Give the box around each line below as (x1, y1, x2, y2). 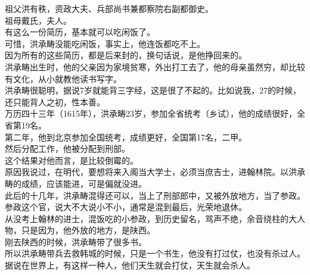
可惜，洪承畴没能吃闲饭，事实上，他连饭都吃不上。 (5, 37, 205, 49)
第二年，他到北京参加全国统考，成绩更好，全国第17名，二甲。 (5, 130, 247, 143)
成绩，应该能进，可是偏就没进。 (21, 177, 147, 189)
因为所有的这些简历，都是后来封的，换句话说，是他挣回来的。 (5, 49, 247, 61)
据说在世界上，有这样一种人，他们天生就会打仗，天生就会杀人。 (5, 259, 255, 271)
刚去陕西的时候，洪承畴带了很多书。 (5, 235, 147, 248)
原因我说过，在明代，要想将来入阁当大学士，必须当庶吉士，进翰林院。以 (5, 165, 289, 178)
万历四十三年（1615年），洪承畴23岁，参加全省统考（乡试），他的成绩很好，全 (5, 107, 305, 120)
